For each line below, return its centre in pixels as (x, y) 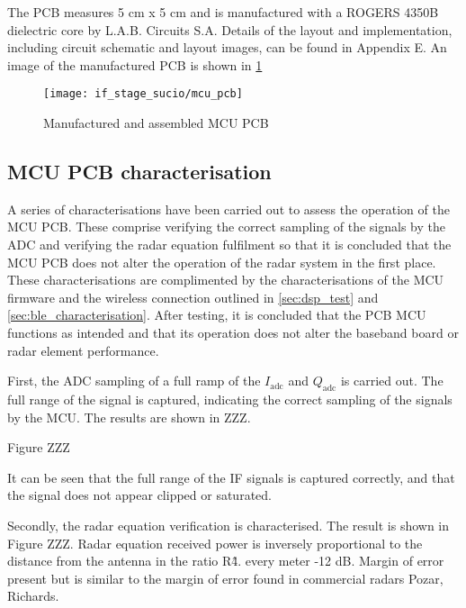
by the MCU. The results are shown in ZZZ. (129, 417)
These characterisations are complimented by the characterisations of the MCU (226, 280)
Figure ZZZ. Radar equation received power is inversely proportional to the (215, 543)
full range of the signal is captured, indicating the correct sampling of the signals (230, 399)
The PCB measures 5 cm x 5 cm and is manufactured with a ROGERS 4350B (223, 12)
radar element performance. (83, 350)
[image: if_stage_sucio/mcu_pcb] (143, 94)
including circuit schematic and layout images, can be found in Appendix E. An (227, 47)
